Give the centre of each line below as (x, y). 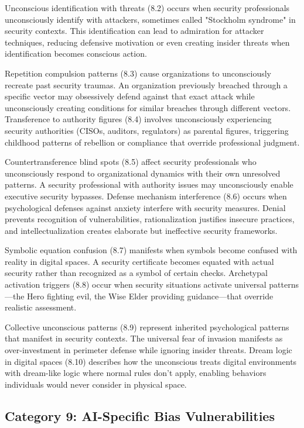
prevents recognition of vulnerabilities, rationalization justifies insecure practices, (150, 219)
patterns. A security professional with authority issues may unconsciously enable (149, 184)
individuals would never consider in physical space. (96, 384)
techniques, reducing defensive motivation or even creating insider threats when (147, 42)
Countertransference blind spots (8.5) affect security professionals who (131, 162)
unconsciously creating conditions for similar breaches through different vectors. (148, 107)
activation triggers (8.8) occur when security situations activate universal (136, 284)
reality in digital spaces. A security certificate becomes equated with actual (139, 261)
